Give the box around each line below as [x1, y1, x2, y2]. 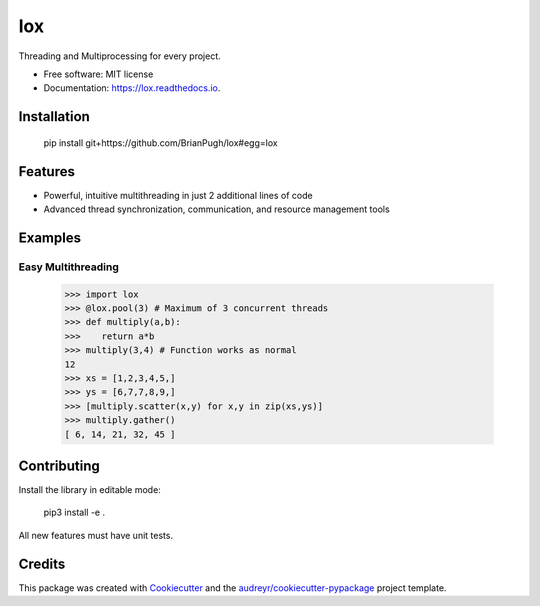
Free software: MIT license [43, 68, 154, 80]
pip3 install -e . [43, 506, 105, 519]
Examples [18, 229, 82, 246]
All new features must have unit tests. [18, 529, 174, 541]
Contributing [18, 457, 100, 474]
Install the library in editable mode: [18, 484, 162, 495]
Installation [18, 108, 90, 125]
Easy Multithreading [18, 260, 119, 274]
